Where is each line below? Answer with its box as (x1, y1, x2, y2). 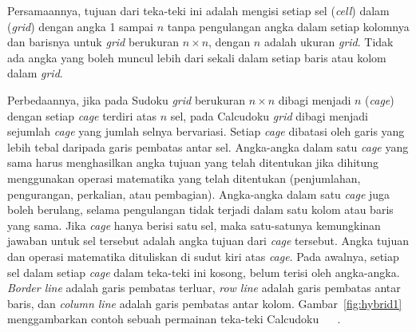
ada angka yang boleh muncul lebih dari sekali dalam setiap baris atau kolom (7, 49, 386, 65)
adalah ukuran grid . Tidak (263, 34, 394, 50)
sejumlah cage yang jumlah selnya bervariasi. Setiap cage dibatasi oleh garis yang (7, 123, 405, 140)
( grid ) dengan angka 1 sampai (7, 18, 153, 34)
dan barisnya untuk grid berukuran (7, 34, 180, 50)
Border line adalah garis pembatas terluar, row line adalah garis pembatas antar (7, 279, 401, 296)
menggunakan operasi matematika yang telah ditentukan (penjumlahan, (7, 169, 361, 186)
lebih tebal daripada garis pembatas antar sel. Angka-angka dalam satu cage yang (7, 138, 409, 155)
